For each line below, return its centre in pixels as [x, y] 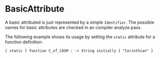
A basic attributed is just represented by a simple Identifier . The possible [80, 22]
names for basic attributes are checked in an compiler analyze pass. [73, 27]
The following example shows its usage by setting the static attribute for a [80, 37]
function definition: [24, 42]
